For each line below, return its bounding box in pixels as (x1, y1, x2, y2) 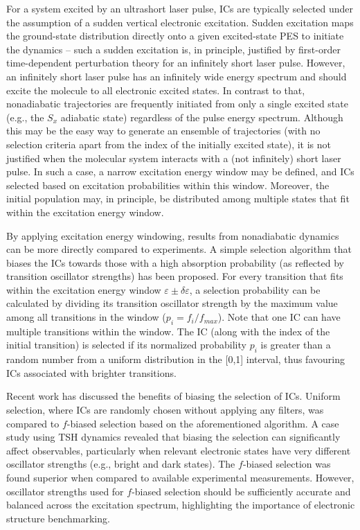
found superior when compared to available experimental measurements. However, (6, 470, 354, 484)
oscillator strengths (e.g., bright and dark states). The (6, 457, 235, 471)
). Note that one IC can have (217, 310, 341, 324)
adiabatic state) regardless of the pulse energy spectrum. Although (60, 109, 343, 124)
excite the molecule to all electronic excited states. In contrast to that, (6, 82, 305, 97)
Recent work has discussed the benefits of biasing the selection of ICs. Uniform (6, 389, 341, 403)
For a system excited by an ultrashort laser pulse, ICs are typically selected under (6, 1, 354, 15)
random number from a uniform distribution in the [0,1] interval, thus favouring (6, 352, 345, 366)
